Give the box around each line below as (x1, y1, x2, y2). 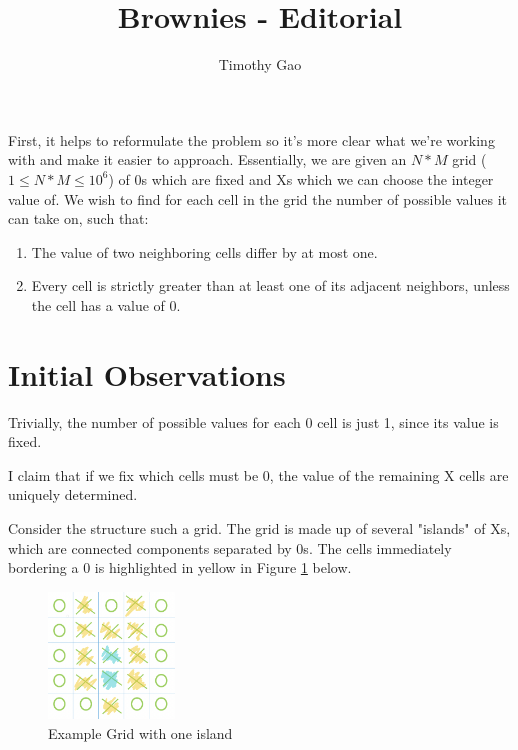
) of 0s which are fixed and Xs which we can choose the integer (108, 168, 494, 189)
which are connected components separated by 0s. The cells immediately (8, 537, 452, 558)
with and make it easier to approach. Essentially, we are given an (8, 149, 407, 170)
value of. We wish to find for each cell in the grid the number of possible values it (8, 188, 507, 209)
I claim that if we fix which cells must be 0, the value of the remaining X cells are (8, 464, 509, 485)
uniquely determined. (8, 484, 138, 505)
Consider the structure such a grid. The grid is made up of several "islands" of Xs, (8, 517, 511, 538)
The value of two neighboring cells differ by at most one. (31, 241, 378, 262)
